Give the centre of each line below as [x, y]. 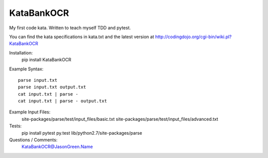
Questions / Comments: [33, 140]
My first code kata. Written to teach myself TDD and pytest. [70, 28]
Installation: [21, 53]
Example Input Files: [30, 112]
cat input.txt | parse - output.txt [63, 101]
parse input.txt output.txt [52, 87]
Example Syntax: [26, 69]
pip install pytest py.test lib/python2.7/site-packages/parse [82, 133]
